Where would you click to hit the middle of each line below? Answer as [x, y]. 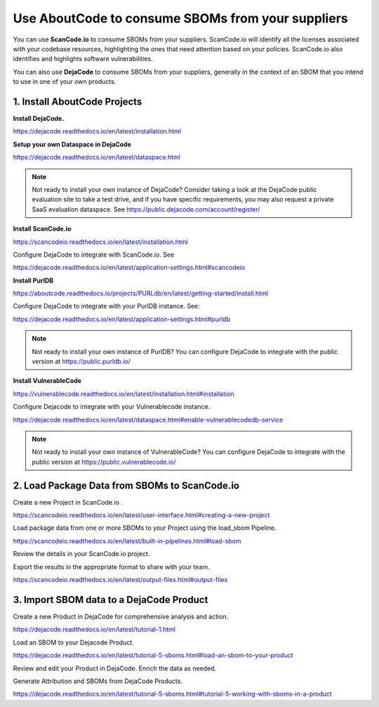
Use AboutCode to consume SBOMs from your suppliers [180, 18]
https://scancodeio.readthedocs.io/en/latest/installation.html [101, 242]
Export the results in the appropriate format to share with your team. [111, 566]
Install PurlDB [33, 280]
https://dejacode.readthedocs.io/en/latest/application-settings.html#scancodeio [129, 268]
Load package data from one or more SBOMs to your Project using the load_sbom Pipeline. [145, 528]
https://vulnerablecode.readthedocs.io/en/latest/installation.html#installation [124, 394]
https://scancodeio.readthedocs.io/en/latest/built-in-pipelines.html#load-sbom [127, 540]
